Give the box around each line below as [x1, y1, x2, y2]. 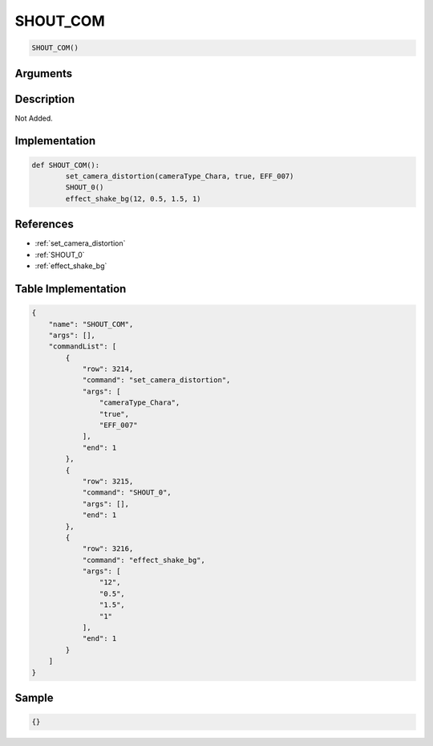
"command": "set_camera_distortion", [82, 376, 231, 385]
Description [14, 92, 75, 106]
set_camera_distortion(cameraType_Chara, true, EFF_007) [65, 172, 294, 181]
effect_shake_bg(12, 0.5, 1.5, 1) [65, 194, 201, 203]
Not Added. [14, 113, 54, 123]
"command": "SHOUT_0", [82, 488, 172, 497]
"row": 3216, [82, 544, 134, 553]
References [14, 218, 74, 231]
